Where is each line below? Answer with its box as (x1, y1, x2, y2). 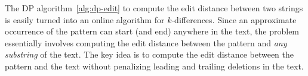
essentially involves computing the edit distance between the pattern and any (5, 36, 287, 49)
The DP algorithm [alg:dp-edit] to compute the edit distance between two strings (5, 2, 303, 14)
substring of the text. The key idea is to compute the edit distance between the (5, 48, 294, 61)
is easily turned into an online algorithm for (5, 13, 165, 26)
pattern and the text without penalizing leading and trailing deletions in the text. (5, 59, 304, 72)
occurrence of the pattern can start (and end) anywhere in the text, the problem (5, 25, 300, 37)
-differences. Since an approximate (171, 13, 297, 26)
